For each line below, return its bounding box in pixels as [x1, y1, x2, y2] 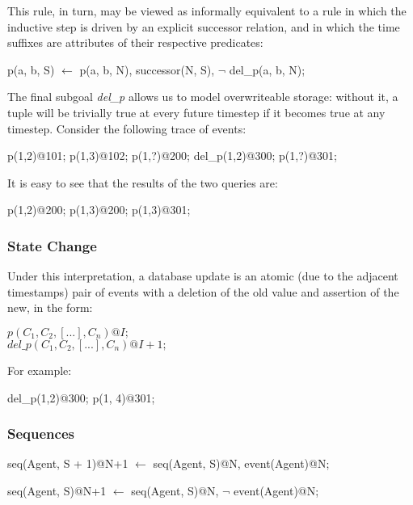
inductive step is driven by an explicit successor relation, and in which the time [7, 18, 400, 35]
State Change [7, 235, 97, 255]
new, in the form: [7, 299, 93, 316]
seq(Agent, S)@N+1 [7, 482, 107, 499]
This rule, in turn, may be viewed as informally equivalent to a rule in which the [7, 2, 407, 19]
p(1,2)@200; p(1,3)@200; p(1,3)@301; [7, 201, 191, 218]
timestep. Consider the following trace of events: [7, 120, 247, 137]
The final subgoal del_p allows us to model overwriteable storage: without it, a [7, 88, 398, 105]
